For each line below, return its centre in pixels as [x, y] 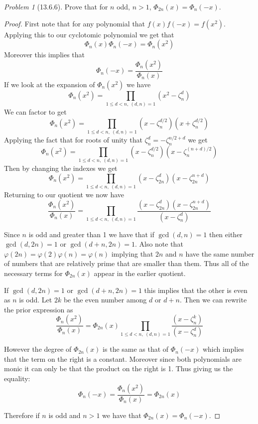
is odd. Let [36, 300]
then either [226, 234]
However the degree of [38, 349]
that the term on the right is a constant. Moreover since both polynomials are [123, 358]
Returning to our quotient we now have [64, 195]
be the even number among [105, 300]
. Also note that [159, 244]
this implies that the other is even [196, 290]
